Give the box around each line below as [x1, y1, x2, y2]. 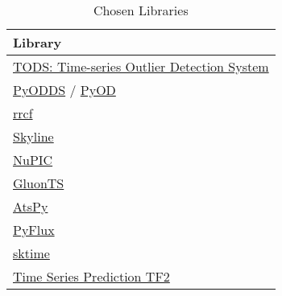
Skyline [13, 127, 54, 146]
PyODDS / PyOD [13, 80, 116, 99]
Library [13, 33, 62, 51]
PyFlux [13, 220, 55, 239]
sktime [13, 244, 50, 262]
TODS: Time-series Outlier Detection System [13, 57, 269, 76]
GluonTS [13, 174, 64, 192]
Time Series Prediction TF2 [13, 267, 170, 286]
